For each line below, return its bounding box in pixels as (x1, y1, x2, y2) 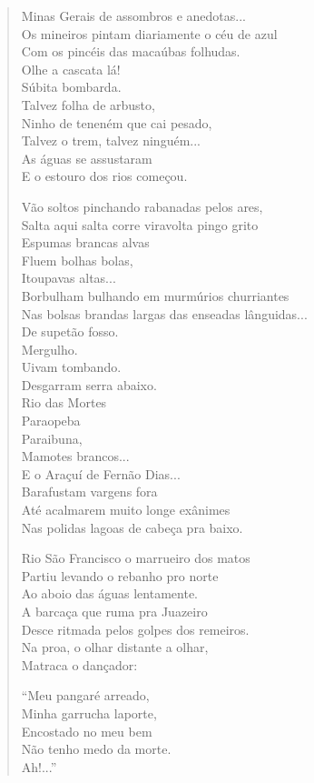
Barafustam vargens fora (21, 482, 158, 501)
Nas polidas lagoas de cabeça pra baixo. (21, 517, 243, 537)
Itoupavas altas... (21, 268, 116, 287)
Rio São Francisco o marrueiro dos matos (21, 548, 250, 567)
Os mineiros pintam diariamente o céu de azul (21, 24, 278, 43)
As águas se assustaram (21, 148, 152, 167)
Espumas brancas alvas (21, 233, 150, 252)
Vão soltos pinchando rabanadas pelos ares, (21, 196, 263, 216)
